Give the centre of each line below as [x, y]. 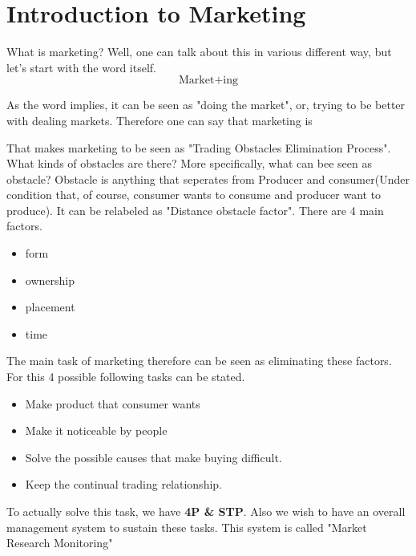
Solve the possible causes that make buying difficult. [153, 457]
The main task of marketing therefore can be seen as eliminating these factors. [199, 361]
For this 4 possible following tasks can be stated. [126, 377]
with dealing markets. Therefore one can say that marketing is [160, 120]
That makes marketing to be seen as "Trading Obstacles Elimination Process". [199, 147]
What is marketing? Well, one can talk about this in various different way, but [199, 52]
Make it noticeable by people [96, 430]
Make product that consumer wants [113, 403]
